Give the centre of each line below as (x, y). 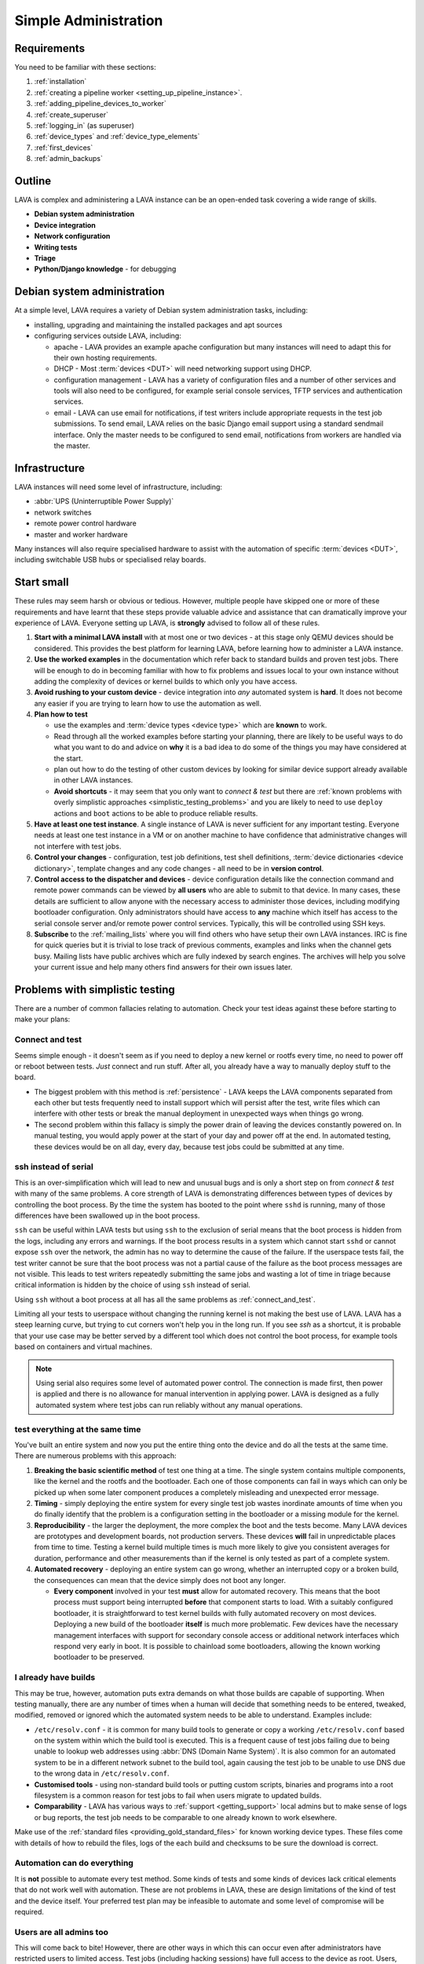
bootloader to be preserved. (99, 1657)
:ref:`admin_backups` (69, 159)
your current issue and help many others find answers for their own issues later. (163, 967)
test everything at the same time (78, 1429)
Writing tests (56, 247)
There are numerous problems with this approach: (95, 1456)
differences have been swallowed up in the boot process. (107, 1215)
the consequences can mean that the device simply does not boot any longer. (160, 1580)
